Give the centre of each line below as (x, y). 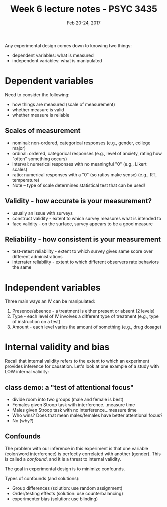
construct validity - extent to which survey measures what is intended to (86, 218)
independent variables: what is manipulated (57, 60)
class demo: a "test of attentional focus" (70, 388)
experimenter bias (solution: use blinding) (55, 499)
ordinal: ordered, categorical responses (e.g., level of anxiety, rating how (87, 153)
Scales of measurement (43, 131)
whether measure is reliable (41, 115)
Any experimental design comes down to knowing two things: (69, 45)
